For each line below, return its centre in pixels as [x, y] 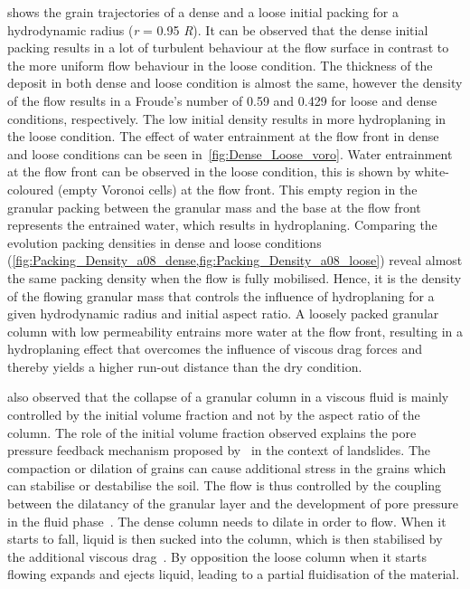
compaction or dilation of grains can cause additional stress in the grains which [227, 467]
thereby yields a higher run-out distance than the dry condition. [185, 366]
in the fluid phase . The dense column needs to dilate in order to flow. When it [227, 521]
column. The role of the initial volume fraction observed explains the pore [212, 432]
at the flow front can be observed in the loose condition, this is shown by [209, 171]
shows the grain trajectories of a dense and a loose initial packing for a [203, 12]
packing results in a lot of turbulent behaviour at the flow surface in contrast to [228, 47]
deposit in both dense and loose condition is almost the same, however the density [235, 83]
